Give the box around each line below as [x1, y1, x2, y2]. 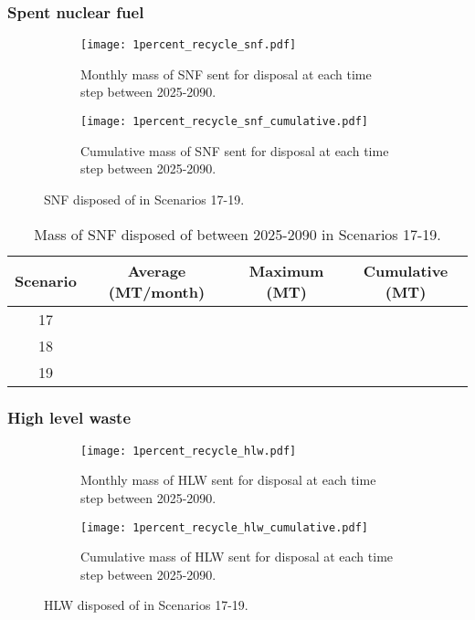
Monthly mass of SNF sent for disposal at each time [80, 64, 372, 83]
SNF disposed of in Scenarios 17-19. [44, 189, 245, 208]
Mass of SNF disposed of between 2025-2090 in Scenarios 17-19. [34, 223, 441, 245]
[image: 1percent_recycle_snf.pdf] [80, 38, 297, 52]
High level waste [7, 406, 131, 429]
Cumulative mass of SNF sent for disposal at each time [80, 141, 389, 160]
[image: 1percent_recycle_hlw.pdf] [80, 444, 297, 457]
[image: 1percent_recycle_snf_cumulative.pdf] [80, 115, 368, 129]
